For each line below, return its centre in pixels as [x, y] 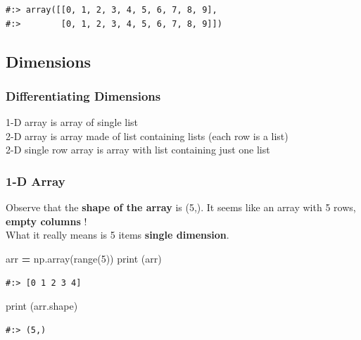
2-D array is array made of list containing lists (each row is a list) [147, 136]
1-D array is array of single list [72, 122]
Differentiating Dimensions [83, 95]
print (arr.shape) [42, 306]
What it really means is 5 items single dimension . [118, 235]
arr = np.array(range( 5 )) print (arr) [84, 258]
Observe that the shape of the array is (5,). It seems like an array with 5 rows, [181, 207]
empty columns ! [46, 221]
